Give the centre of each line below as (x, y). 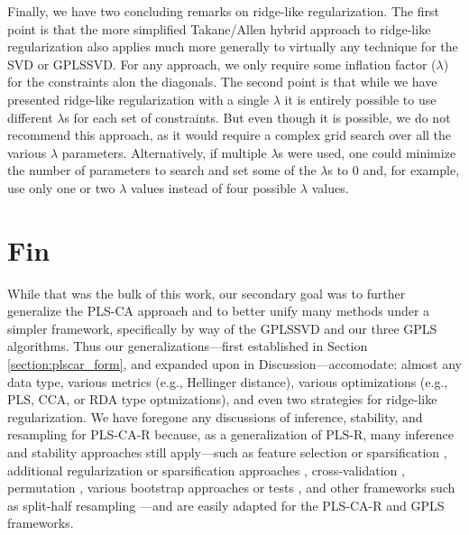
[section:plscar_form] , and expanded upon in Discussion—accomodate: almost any (234, 364)
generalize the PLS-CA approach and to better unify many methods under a (219, 311)
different (30, 117)
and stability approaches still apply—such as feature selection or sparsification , (227, 452)
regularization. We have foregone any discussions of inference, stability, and (215, 416)
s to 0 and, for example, (394, 170)
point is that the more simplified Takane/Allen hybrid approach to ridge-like (219, 28)
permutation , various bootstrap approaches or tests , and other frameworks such (231, 488)
